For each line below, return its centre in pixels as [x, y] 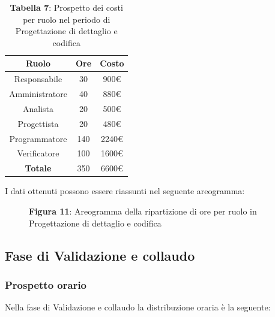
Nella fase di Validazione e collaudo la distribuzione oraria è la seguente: [138, 307]
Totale [38, 168]
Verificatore [38, 153]
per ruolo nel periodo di [67, 19]
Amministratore [38, 94]
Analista [38, 108]
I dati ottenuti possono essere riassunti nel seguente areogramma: [125, 191]
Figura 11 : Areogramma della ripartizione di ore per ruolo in [143, 211]
